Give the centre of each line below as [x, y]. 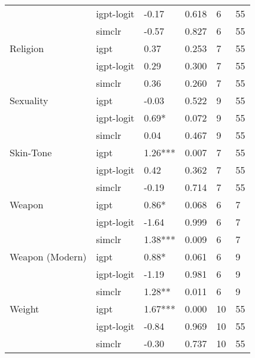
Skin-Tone [31, 152]
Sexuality [29, 100]
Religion [27, 48]
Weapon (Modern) [48, 257]
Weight [25, 309]
